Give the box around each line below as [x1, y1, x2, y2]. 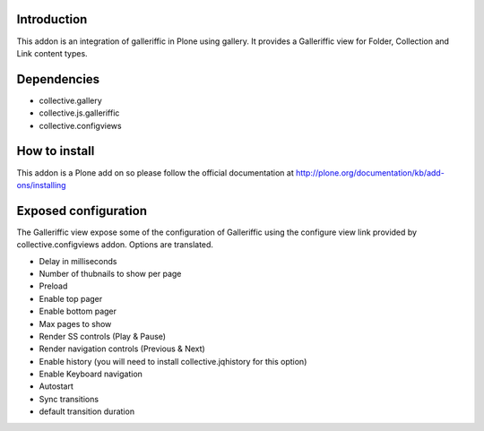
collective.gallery [39, 95, 102, 106]
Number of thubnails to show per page [39, 268, 182, 279]
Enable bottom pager [39, 306, 117, 317]
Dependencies [16, 72, 100, 87]
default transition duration [39, 406, 134, 417]
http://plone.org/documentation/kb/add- [296, 167, 445, 178]
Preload [39, 280, 68, 291]
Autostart [39, 381, 73, 392]
